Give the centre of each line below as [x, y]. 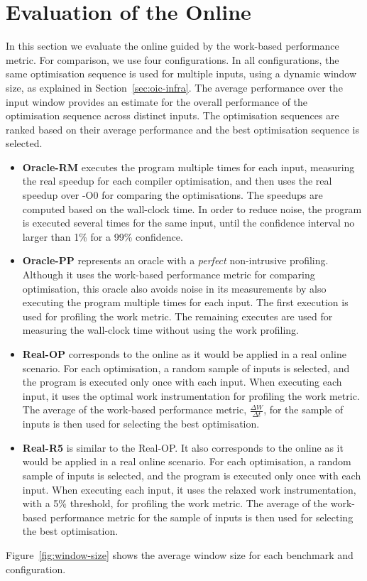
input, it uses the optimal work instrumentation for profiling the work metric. [191, 395]
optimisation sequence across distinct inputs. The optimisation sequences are [172, 115]
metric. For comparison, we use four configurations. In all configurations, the [172, 59]
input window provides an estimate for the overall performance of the [157, 101]
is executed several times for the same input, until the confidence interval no [188, 223]
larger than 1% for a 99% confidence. [103, 236]
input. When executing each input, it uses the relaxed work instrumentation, [189, 489]
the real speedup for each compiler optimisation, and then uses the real [177, 181]
